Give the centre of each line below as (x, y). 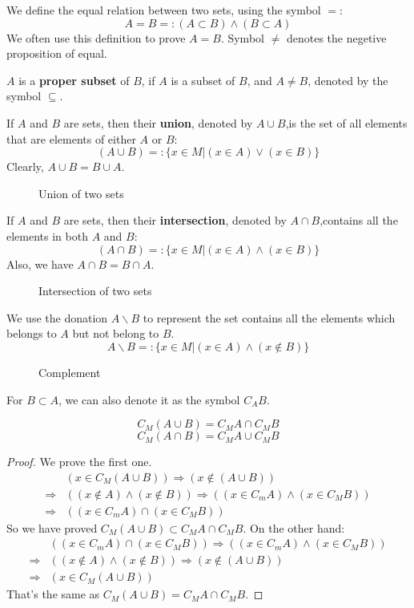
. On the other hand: (294, 527)
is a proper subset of (74, 80)
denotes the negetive (336, 37)
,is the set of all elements (346, 122)
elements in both (47, 235)
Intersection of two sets (95, 291)
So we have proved (52, 527)
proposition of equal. (57, 53)
